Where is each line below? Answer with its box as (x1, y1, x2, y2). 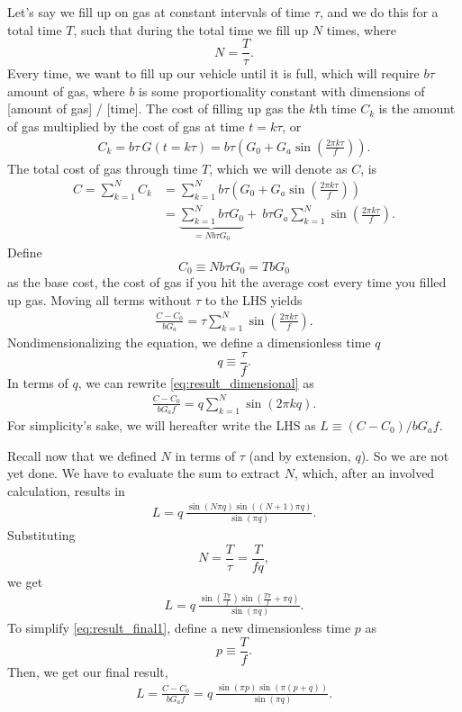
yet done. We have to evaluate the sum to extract (7, 464, 281, 482)
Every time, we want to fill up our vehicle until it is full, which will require (7, 64, 420, 83)
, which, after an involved (294, 464, 435, 482)
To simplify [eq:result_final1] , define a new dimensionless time (7, 618, 351, 637)
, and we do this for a (319, 3, 439, 21)
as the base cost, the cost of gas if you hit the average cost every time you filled (7, 273, 447, 291)
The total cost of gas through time (7, 158, 198, 177)
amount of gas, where (7, 81, 125, 100)
